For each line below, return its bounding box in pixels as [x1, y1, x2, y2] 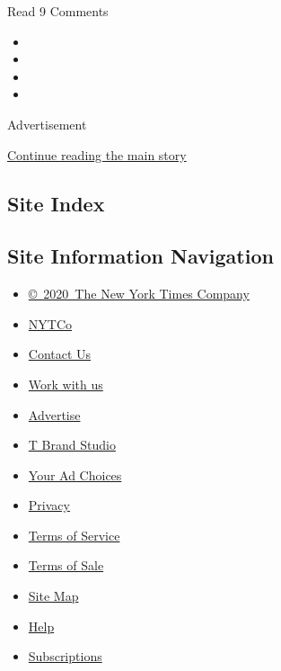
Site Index [7, 189, 105, 217]
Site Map [28, 586, 79, 605]
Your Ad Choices [28, 465, 122, 484]
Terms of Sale [28, 556, 104, 575]
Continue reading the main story [7, 145, 187, 164]
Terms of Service [28, 525, 120, 544]
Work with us [28, 374, 103, 393]
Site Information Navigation [7, 242, 274, 270]
